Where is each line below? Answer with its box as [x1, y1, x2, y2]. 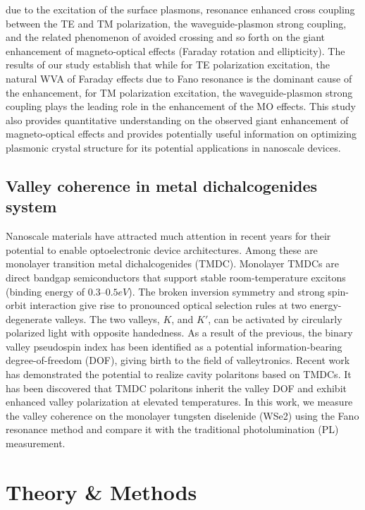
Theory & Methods [6, 477, 197, 506]
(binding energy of [6, 284, 85, 298]
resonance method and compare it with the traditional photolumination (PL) [6, 422, 339, 437]
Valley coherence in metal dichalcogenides [6, 174, 318, 196]
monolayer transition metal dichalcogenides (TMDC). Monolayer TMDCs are [6, 256, 339, 271]
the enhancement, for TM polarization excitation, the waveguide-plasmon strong [6, 85, 353, 99]
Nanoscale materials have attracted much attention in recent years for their [6, 229, 331, 243]
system [6, 195, 57, 217]
